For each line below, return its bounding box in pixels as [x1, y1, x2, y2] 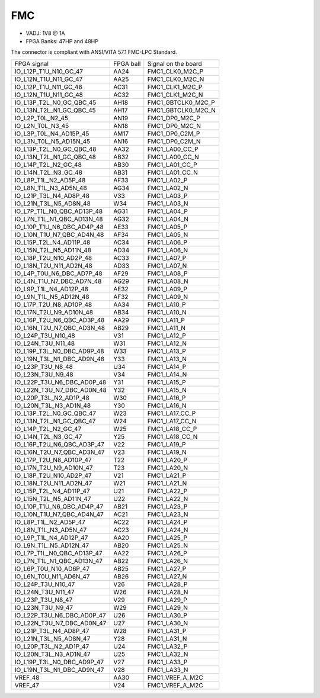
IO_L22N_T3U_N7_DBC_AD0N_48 [14, 385, 107, 394]
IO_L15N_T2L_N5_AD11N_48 [14, 246, 92, 254]
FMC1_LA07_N [147, 261, 187, 269]
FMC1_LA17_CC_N [147, 417, 197, 425]
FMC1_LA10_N [147, 308, 187, 316]
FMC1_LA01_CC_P [147, 160, 198, 169]
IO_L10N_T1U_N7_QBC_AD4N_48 [14, 230, 104, 239]
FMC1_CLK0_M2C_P [147, 67, 204, 75]
